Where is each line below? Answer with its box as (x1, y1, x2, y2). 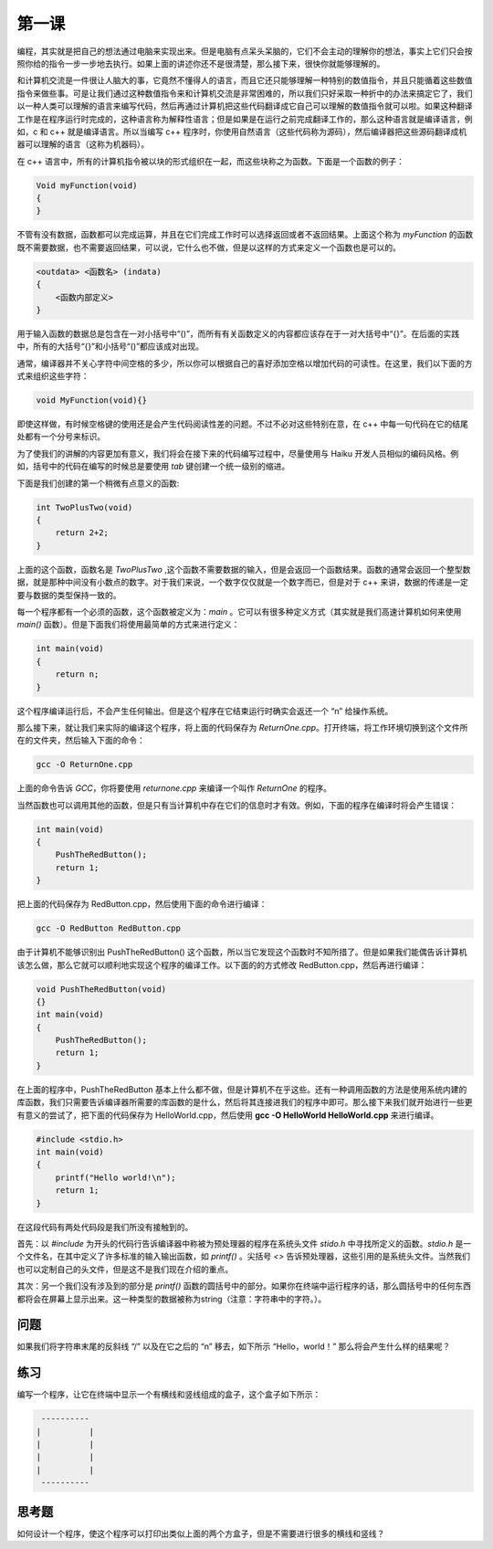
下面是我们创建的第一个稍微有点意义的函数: (16, 478, 180, 489)
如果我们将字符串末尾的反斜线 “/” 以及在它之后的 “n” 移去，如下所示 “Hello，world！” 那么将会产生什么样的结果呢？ (16, 1341, 451, 1352)
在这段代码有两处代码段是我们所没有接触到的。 (16, 1221, 194, 1232)
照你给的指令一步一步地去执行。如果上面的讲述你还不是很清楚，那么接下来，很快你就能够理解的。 (16, 58, 385, 68)
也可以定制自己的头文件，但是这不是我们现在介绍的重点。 (16, 1263, 233, 1274)
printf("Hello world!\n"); (55, 1172, 177, 1183)
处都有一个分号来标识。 (16, 431, 105, 442)
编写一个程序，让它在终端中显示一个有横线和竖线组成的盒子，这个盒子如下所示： (16, 1389, 321, 1400)
